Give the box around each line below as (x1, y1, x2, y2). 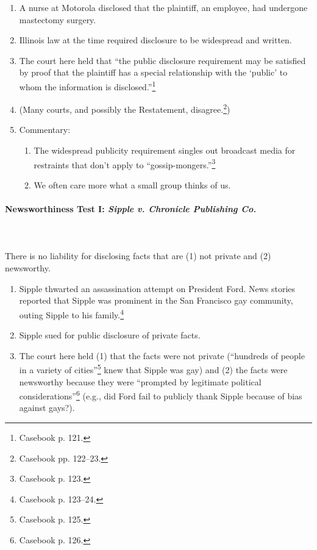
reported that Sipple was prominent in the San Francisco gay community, (19, 294, 293, 307)
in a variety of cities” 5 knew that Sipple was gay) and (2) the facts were (19, 362, 288, 376)
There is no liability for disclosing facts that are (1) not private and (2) (5, 249, 271, 262)
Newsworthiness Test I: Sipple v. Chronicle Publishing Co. (5, 202, 257, 215)
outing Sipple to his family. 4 (19, 306, 124, 321)
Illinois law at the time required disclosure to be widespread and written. (19, 34, 292, 46)
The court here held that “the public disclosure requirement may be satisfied (19, 54, 306, 66)
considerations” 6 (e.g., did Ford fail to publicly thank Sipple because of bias (19, 388, 302, 402)
